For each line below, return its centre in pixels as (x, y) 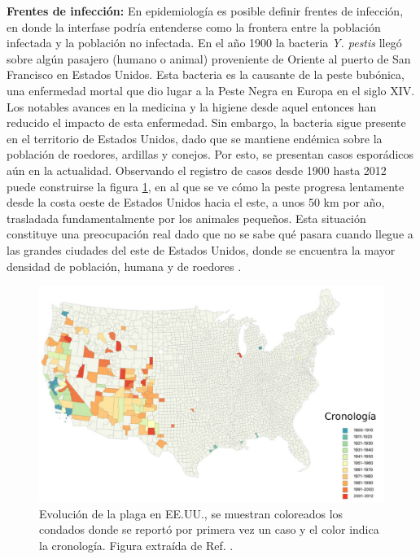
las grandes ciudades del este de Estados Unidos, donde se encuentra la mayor (201, 249)
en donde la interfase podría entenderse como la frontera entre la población (194, 26)
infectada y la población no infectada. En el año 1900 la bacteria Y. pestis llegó (204, 43)
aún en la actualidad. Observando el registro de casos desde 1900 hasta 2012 (197, 170)
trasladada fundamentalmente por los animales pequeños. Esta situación (186, 218)
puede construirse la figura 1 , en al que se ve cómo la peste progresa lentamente (206, 186)
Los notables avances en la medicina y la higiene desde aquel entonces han (192, 106)
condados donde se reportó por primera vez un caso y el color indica (209, 529)
